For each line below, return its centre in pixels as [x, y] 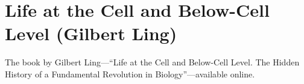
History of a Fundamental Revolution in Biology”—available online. [130, 73]
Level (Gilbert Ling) [91, 33]
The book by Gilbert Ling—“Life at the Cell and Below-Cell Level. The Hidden [152, 62]
